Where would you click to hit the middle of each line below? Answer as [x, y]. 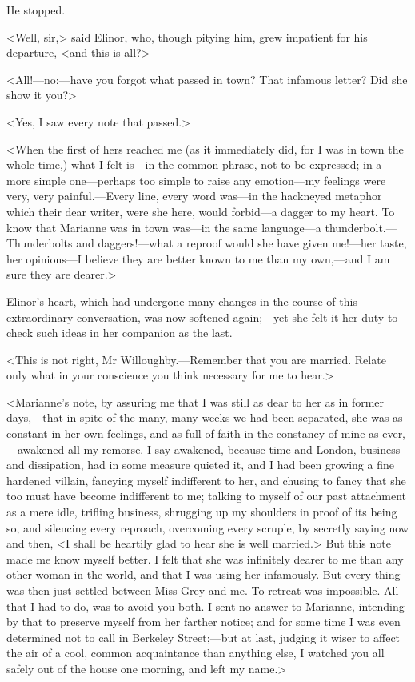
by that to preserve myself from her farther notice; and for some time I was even [204, 622]
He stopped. [36, 10]
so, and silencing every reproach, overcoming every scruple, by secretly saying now [208, 527]
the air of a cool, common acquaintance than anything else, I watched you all [196, 653]
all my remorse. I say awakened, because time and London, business [234, 449]
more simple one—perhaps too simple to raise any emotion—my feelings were [196, 180]
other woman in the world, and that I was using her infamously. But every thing [204, 574]
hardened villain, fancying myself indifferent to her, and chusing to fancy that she [206, 480]
